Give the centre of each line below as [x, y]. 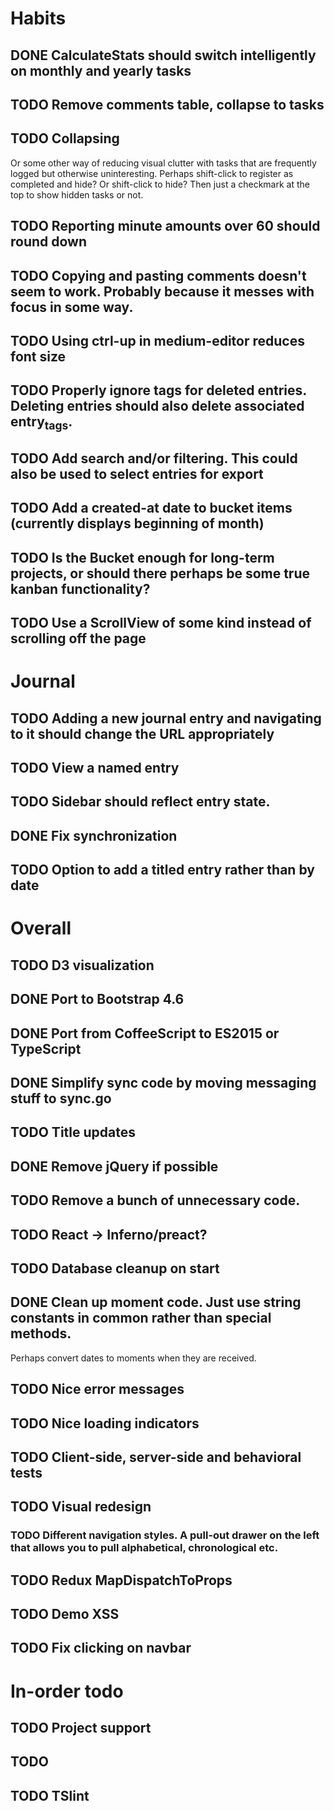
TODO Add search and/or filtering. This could [154, 458]
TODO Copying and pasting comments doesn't [158, 275]
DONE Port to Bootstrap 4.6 [97, 999]
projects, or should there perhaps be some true [160, 573]
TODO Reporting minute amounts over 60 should [165, 226]
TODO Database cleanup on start [115, 1268]
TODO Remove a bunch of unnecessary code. [155, 1200]
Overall [41, 928]
